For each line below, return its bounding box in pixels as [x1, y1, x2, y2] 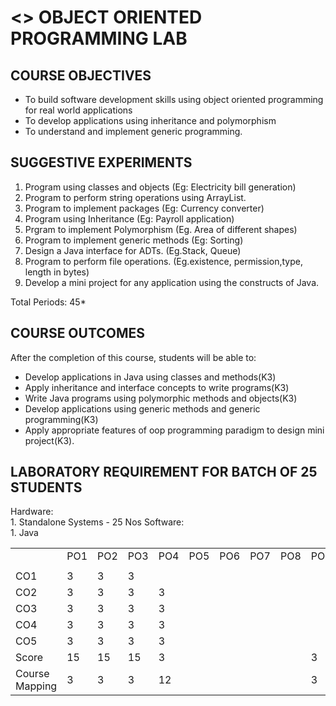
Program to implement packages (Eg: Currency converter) [24, 202, 265, 214]
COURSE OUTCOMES [10, 325, 146, 342]
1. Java [10, 527, 39, 539]
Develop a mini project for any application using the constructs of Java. [24, 276, 320, 288]
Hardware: [10, 506, 54, 518]
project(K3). [24, 434, 75, 446]
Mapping [15, 679, 58, 693]
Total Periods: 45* [10, 296, 87, 308]
